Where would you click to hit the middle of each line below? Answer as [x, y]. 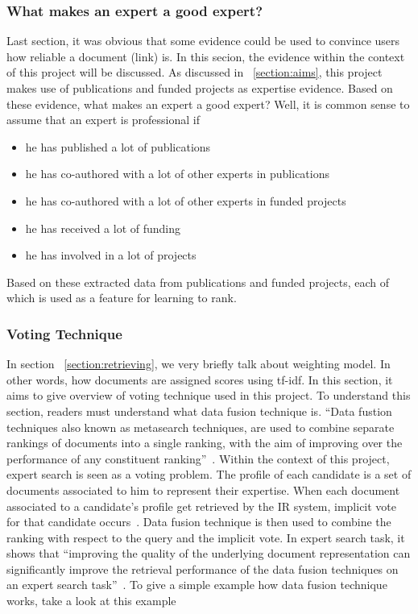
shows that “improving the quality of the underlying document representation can [209, 553]
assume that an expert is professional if [103, 120]
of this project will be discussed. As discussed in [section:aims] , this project [195, 72]
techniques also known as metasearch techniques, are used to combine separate [201, 427]
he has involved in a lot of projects [111, 255]
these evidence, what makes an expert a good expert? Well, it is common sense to [208, 104]
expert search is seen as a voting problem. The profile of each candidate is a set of [209, 474]
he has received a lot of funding [103, 228]
